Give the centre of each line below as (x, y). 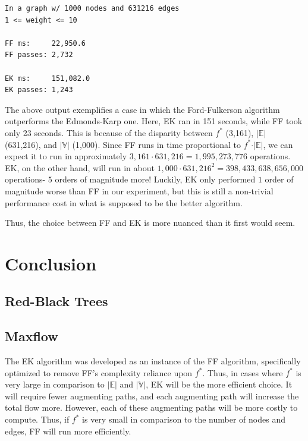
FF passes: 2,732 (39, 55)
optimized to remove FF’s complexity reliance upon (99, 372)
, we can (278, 144)
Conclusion (51, 263)
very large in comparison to (55, 384)
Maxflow (32, 336)
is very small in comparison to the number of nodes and (184, 419)
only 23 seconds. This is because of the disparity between (109, 132)
